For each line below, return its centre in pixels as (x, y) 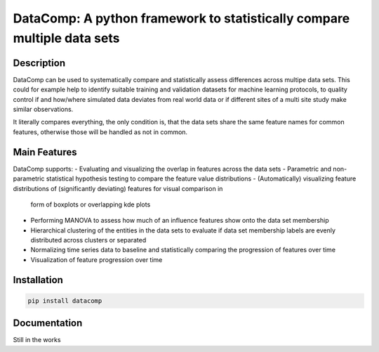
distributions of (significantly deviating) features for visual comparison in (118, 188)
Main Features (45, 152)
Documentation (48, 323)
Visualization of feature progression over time (97, 259)
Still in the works (37, 340)
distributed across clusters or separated (88, 240)
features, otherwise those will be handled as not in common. (100, 132)
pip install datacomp (65, 301)
